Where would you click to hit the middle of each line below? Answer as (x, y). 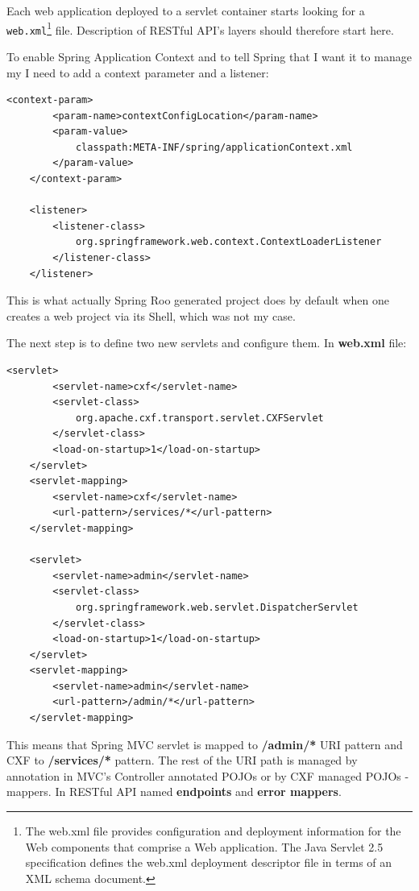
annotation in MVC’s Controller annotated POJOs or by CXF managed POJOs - (208, 775)
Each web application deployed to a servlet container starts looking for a (186, 10)
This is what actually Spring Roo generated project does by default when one (198, 300)
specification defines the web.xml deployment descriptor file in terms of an (209, 862)
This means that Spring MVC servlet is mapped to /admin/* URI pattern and (205, 744)
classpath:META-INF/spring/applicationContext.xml (214, 147)
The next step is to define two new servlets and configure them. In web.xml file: (207, 343)
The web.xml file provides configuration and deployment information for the (213, 831)
